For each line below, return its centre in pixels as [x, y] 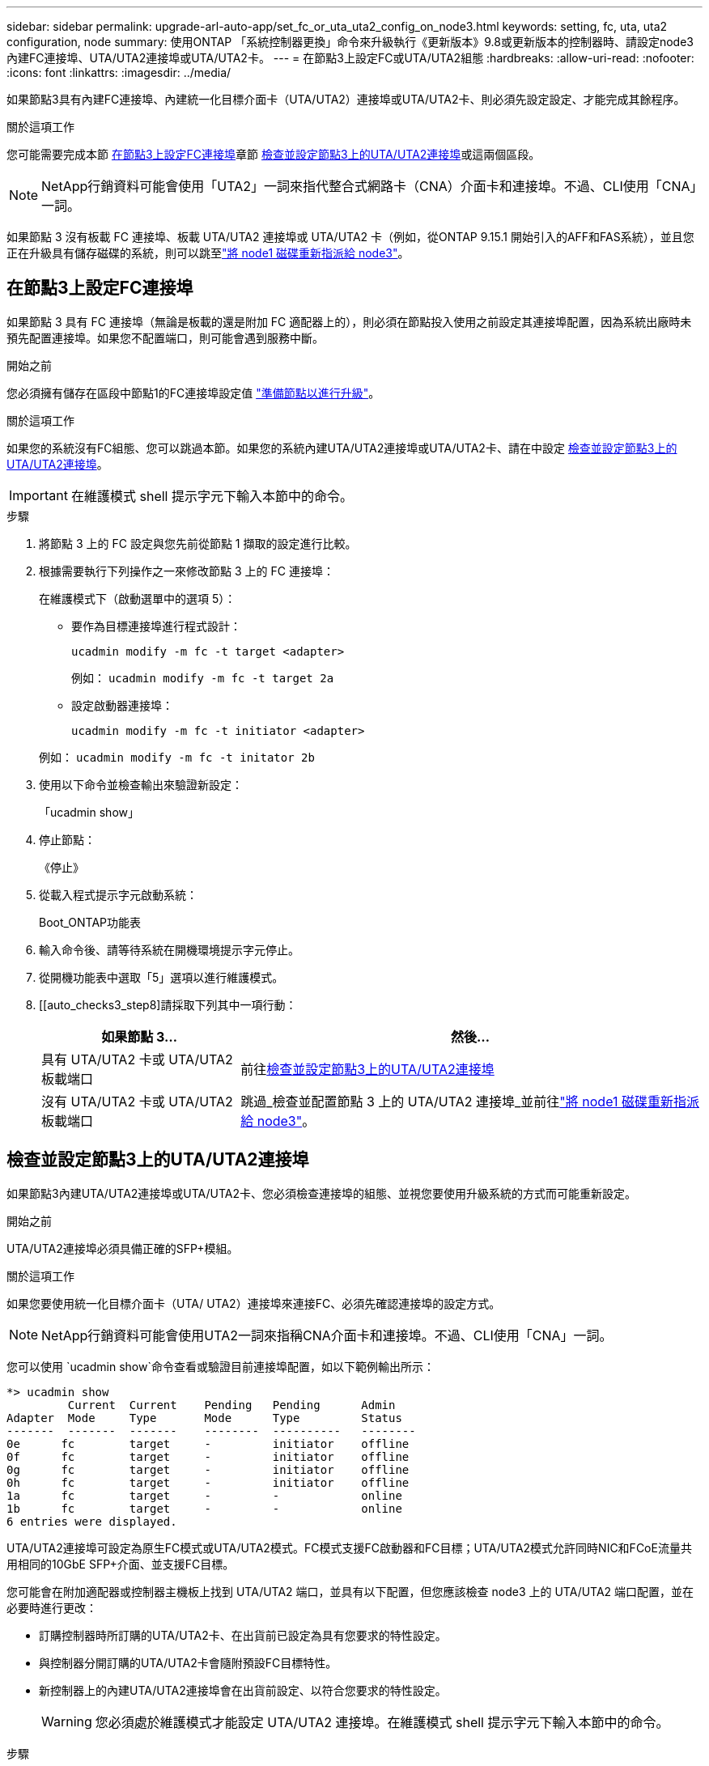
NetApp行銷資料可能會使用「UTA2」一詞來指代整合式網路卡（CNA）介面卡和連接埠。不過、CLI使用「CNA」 [369, 186]
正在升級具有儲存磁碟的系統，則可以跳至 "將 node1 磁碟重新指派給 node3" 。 [208, 253]
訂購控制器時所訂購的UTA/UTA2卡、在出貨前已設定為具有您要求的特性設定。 [243, 1635]
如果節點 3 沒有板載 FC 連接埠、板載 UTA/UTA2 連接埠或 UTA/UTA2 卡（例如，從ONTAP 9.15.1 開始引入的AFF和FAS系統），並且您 [350, 237]
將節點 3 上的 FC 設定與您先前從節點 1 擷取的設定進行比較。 [198, 543]
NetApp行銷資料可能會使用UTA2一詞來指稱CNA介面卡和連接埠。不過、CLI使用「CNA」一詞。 [327, 1335]
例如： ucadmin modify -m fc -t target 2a [203, 677]
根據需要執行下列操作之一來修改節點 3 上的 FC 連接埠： [187, 571]
